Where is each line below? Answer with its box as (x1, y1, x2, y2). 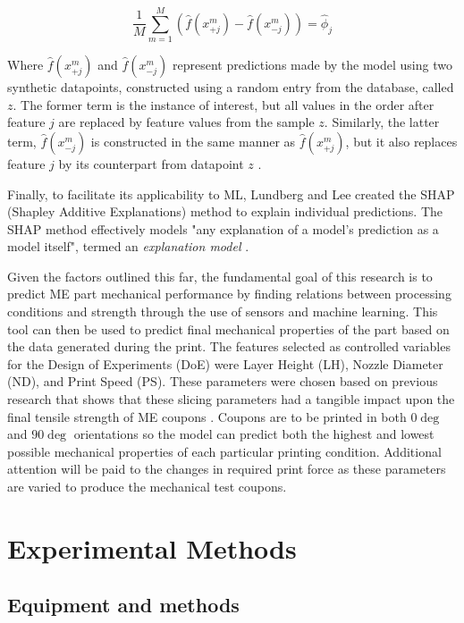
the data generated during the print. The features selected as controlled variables (7, 337, 451, 356)
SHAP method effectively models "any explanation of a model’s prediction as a (7, 219, 439, 238)
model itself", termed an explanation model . (7, 237, 249, 256)
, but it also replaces (345, 131, 458, 150)
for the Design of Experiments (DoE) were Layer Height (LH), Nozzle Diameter (7, 354, 443, 373)
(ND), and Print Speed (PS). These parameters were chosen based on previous (7, 372, 438, 391)
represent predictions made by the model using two (172, 55, 452, 74)
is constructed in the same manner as (90, 131, 296, 150)
